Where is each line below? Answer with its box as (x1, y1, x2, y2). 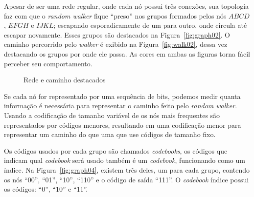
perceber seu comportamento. (4, 58, 92, 68)
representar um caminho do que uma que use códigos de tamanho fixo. (4, 129, 216, 139)
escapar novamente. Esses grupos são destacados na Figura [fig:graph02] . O (4, 29, 231, 39)
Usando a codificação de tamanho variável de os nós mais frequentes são (4, 110, 220, 120)
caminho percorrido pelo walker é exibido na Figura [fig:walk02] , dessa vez (4, 39, 228, 49)
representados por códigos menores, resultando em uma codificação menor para (4, 119, 241, 130)
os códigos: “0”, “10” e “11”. (4, 184, 88, 194)
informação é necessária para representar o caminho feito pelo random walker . (4, 100, 237, 111)
